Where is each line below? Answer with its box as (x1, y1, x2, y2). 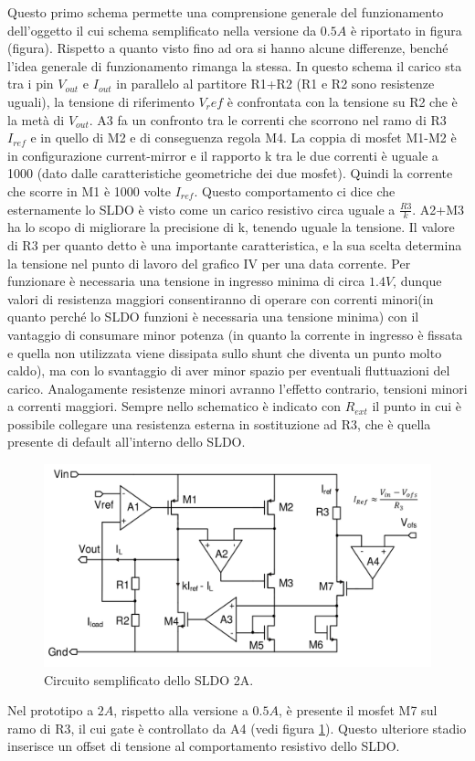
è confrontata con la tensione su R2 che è (227, 91, 458, 111)
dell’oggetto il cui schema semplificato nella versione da (7, 20, 317, 39)
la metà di (7, 110, 65, 129)
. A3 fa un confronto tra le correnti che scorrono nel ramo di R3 (89, 110, 447, 129)
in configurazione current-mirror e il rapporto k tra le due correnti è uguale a (7, 145, 438, 164)
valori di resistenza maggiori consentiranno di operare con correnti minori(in (7, 289, 434, 308)
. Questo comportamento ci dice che (194, 181, 396, 200)
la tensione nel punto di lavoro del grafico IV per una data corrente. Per (7, 253, 411, 272)
